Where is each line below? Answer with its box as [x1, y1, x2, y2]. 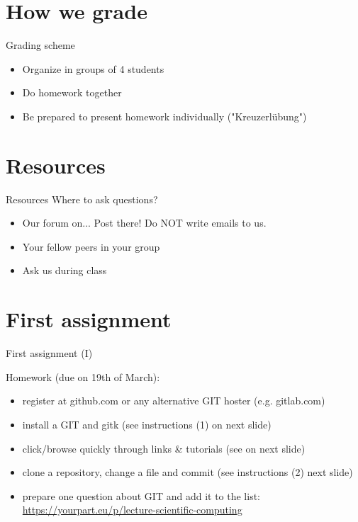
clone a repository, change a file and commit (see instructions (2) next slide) [22, 465, 353, 480]
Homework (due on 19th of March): [6, 369, 160, 384]
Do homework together [22, 85, 122, 100]
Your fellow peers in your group [22, 239, 160, 254]
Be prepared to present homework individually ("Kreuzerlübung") [22, 108, 307, 123]
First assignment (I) [6, 346, 93, 361]
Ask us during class [22, 263, 107, 278]
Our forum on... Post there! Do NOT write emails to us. [22, 215, 267, 230]
